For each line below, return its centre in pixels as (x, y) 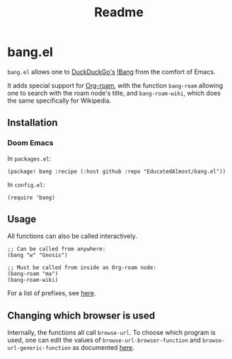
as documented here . (104, 348)
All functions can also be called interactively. (72, 236)
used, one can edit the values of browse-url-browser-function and (104, 340)
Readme (119, 12)
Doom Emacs (30, 143)
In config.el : (26, 184)
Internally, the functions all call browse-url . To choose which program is (111, 333)
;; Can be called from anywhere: (57, 249)
